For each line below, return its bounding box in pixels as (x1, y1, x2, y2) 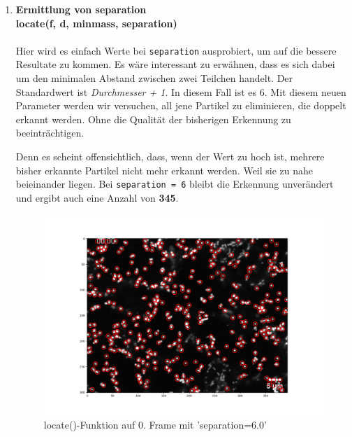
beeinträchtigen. (15, 125, 85, 140)
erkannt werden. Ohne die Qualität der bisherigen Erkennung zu (15, 111, 291, 126)
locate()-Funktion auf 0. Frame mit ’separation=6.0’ (43, 417, 267, 431)
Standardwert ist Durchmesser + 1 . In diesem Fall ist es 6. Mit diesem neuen (15, 84, 346, 99)
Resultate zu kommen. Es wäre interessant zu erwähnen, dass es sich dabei (15, 57, 335, 71)
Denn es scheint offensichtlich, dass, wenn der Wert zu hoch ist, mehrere (15, 149, 325, 163)
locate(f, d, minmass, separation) (15, 15, 177, 30)
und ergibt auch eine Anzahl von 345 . (15, 190, 179, 204)
